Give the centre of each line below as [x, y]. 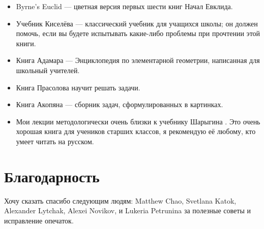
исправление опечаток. [39, 220]
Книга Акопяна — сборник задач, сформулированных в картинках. [120, 104]
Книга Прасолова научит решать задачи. [78, 87]
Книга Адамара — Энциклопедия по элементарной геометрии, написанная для [138, 60]
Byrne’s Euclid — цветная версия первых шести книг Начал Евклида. [124, 6]
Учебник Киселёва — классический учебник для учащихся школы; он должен [137, 23]
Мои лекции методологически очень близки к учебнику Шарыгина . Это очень [138, 121]
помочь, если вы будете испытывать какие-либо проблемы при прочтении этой [138, 33]
